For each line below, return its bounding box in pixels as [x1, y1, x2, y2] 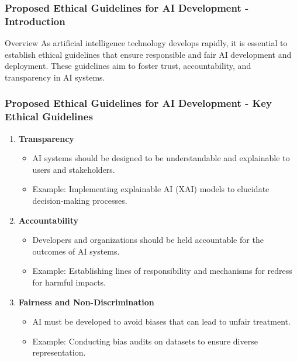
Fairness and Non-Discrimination [18, 295, 154, 308]
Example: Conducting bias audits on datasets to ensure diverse [32, 335, 258, 347]
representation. [32, 346, 86, 358]
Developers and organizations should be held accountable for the [32, 234, 264, 246]
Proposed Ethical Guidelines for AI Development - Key [5, 96, 272, 110]
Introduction [5, 13, 65, 28]
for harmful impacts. [32, 276, 106, 288]
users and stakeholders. [32, 163, 115, 175]
